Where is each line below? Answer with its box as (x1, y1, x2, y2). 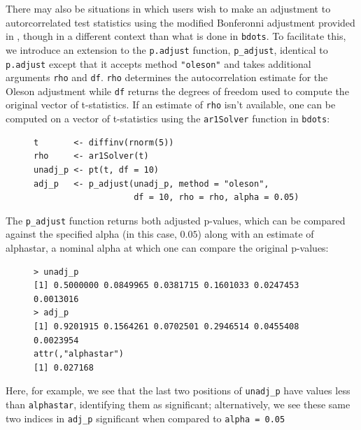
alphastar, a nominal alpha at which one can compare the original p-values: (6, 241, 329, 255)
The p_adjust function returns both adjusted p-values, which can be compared (6, 213, 346, 227)
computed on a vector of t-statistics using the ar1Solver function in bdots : (6, 111, 330, 126)
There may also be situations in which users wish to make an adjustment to (6, 1, 331, 15)
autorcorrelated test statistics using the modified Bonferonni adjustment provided (6, 15, 355, 29)
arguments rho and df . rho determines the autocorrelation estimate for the (6, 70, 328, 85)
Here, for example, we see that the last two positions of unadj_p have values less (6, 383, 351, 398)
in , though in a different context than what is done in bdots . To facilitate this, (6, 29, 346, 43)
